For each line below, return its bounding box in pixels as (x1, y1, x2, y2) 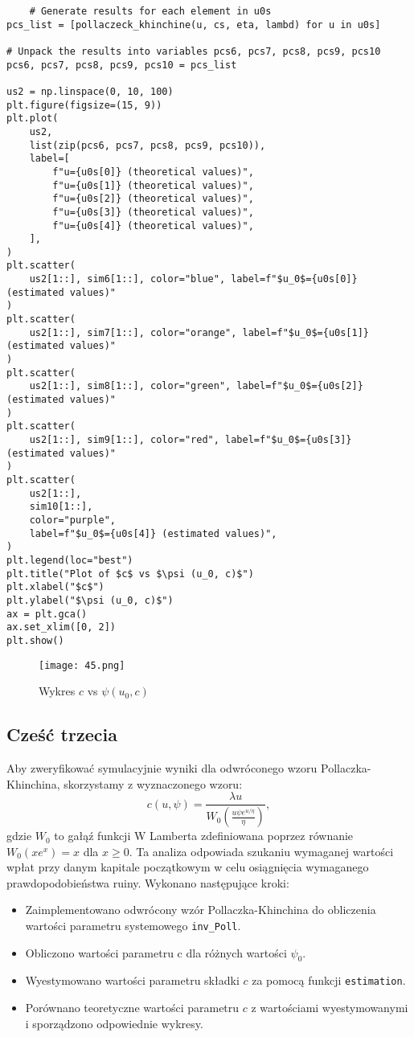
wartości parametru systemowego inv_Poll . (25, 917, 241, 934)
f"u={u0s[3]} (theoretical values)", (52, 206, 254, 218)
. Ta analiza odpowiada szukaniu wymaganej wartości (129, 842, 394, 859)
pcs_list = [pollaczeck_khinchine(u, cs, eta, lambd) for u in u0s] (6, 18, 381, 31)
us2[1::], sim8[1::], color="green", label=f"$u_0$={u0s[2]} (29, 380, 363, 392)
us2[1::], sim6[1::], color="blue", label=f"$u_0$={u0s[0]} (29, 273, 358, 285)
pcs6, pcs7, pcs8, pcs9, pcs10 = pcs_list (6, 59, 237, 71)
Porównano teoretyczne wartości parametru (25, 999, 240, 1016)
